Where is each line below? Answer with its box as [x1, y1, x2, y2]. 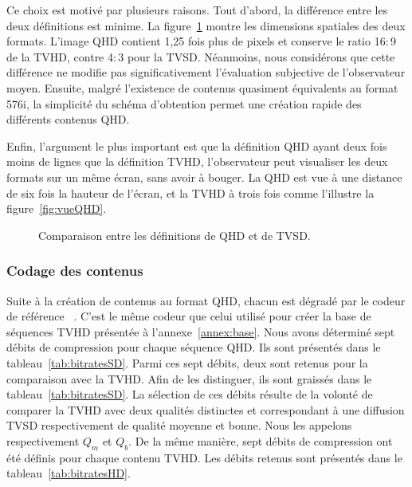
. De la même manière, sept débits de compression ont [128, 432, 393, 449]
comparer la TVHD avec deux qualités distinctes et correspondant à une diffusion [6, 401, 405, 418]
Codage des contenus [6, 261, 143, 281]
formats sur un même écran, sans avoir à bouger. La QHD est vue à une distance [6, 168, 402, 185]
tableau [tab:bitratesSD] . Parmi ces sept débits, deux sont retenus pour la [6, 354, 368, 371]
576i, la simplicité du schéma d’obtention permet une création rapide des [6, 95, 362, 112]
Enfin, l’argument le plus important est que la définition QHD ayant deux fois [6, 137, 387, 154]
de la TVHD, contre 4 [6, 48, 113, 65]
